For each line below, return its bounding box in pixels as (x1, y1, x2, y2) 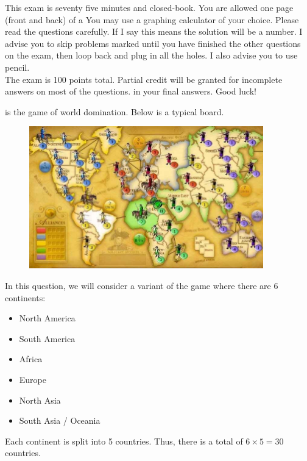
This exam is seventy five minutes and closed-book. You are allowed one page (5, 1, 294, 13)
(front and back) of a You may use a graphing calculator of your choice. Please (5, 13, 299, 26)
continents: (5, 291, 46, 304)
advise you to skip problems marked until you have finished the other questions (5, 37, 301, 49)
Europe (19, 373, 46, 385)
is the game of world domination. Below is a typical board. (5, 105, 224, 118)
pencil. (5, 60, 30, 73)
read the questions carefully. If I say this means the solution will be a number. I (5, 25, 303, 38)
